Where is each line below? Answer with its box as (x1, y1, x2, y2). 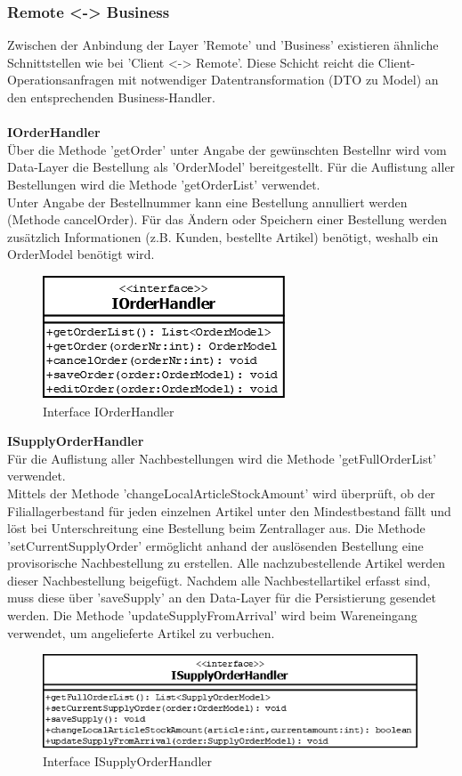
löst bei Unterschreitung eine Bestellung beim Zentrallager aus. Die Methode (7, 519, 426, 538)
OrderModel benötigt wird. (7, 245, 155, 263)
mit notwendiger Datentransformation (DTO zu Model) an (118, 70, 439, 89)
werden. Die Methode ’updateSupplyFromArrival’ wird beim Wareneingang (7, 606, 417, 625)
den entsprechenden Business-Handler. (7, 88, 215, 106)
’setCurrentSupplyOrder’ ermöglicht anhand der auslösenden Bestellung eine (7, 536, 424, 554)
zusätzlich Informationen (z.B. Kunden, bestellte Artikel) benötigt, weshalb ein (7, 227, 439, 246)
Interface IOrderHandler (43, 401, 174, 420)
